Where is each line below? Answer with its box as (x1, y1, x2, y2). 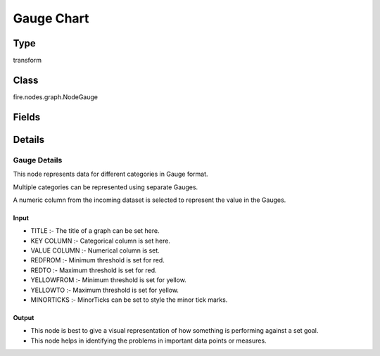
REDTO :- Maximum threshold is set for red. (30, 266, 158, 274)
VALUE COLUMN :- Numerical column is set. (30, 246, 160, 255)
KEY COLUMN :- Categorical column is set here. (30, 236, 170, 245)
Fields (13, 111, 41, 123)
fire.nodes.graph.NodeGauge (13, 92, 99, 101)
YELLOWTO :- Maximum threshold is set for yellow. (30, 286, 179, 294)
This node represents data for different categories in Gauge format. (13, 170, 208, 179)
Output (13, 314, 34, 322)
